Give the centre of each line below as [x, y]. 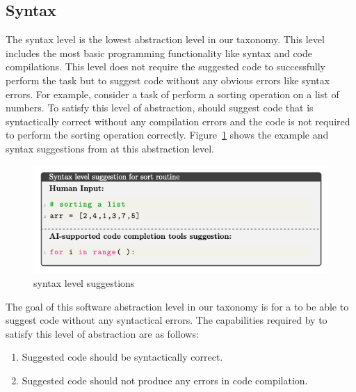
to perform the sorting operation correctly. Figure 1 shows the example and [167, 135]
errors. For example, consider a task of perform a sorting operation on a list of [172, 94]
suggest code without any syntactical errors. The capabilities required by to [167, 320]
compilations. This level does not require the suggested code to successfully [165, 66]
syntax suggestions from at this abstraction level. [110, 148]
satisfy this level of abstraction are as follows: [102, 333]
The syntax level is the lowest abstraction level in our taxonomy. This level [165, 39]
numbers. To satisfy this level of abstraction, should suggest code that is [160, 108]
